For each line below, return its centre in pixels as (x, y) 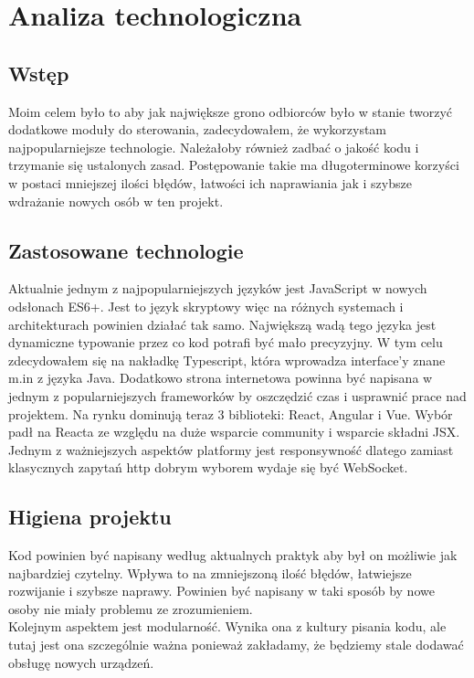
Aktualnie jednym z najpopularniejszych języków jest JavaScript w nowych (218, 288)
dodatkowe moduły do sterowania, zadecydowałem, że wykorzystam (198, 129)
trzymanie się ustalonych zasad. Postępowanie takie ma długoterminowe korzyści (234, 165)
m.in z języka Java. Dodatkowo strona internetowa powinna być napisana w (221, 378)
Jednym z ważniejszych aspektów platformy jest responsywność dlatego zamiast (231, 449)
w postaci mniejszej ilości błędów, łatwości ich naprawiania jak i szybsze (210, 182)
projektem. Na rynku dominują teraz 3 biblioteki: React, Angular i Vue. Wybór (231, 413)
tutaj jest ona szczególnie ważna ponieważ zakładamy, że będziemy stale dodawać (236, 645)
